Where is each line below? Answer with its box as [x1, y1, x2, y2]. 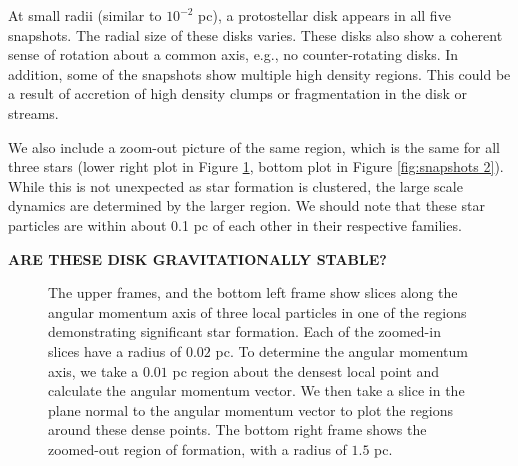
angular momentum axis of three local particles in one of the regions [48, 301, 467, 322]
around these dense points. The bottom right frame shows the [48, 419, 427, 440]
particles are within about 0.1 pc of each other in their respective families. [8, 214, 462, 235]
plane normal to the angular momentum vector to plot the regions [48, 399, 454, 420]
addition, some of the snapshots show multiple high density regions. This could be [8, 63, 511, 84]
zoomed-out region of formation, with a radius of [48, 438, 347, 459]
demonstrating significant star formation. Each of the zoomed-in [48, 321, 441, 342]
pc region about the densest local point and [172, 360, 440, 381]
